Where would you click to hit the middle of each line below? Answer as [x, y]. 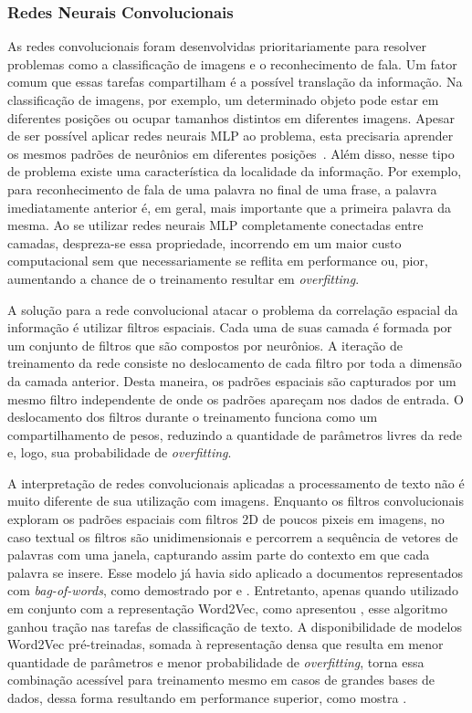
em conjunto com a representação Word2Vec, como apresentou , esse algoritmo [227, 608]
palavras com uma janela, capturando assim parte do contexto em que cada [219, 555]
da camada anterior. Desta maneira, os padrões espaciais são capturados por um [232, 380]
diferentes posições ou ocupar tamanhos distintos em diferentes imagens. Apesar [231, 117]
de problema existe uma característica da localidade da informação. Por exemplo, [235, 171]
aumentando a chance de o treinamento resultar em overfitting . [184, 278]
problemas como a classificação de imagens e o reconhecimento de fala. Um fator [232, 63]
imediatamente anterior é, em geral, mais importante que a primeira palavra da [230, 207]
